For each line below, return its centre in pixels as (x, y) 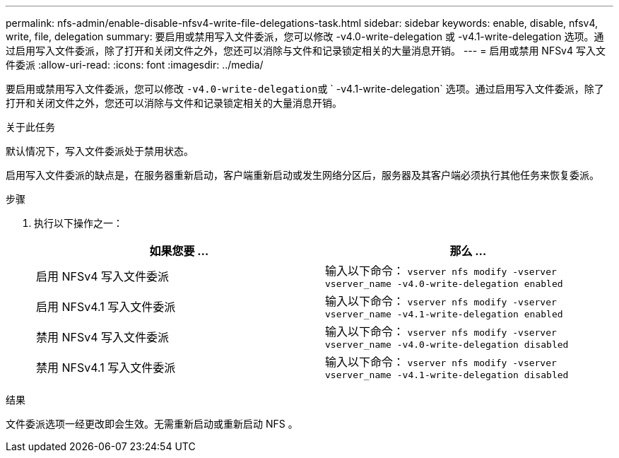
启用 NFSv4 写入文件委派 (103, 276)
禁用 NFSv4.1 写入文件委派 (106, 367)
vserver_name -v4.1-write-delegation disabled (447, 375)
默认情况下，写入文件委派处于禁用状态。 (100, 151)
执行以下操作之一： (78, 223)
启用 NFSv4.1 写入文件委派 (106, 306)
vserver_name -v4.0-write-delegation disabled (447, 345)
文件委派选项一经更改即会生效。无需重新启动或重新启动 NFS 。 (152, 424)
